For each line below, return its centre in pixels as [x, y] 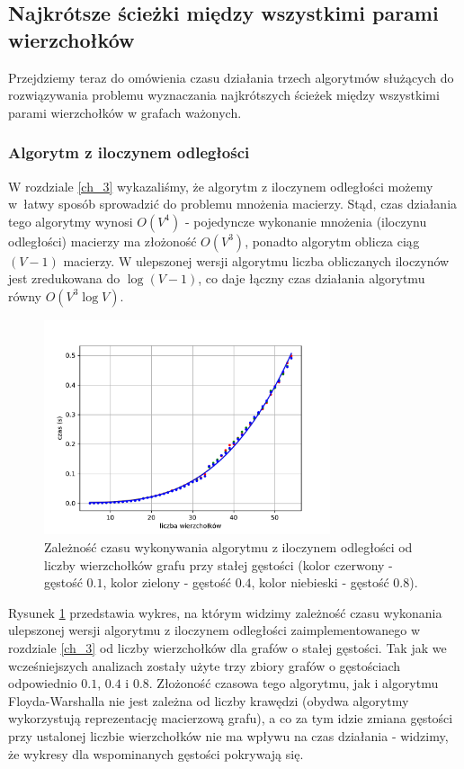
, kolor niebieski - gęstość [320, 582]
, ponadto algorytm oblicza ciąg [332, 241]
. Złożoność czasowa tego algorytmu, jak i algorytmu [294, 683]
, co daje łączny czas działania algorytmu [312, 278]
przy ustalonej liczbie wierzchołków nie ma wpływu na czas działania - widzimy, [228, 736]
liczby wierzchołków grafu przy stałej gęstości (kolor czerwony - [219, 564]
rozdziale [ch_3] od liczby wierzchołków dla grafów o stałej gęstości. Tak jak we [228, 648]
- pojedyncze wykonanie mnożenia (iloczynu [306, 221]
